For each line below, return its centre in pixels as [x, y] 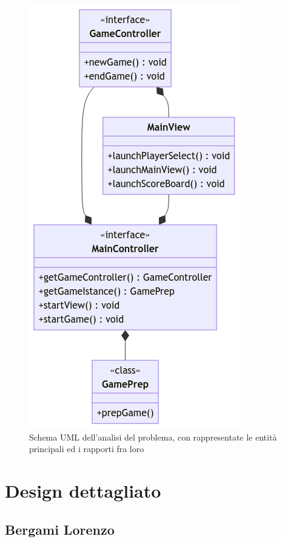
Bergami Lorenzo [60, 529]
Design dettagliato [83, 490]
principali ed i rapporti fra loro [87, 449]
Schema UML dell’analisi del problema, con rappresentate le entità [153, 437]
